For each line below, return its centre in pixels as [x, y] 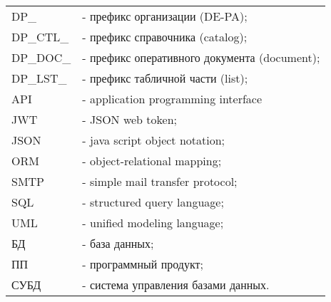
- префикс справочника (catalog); [165, 37]
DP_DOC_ [41, 57]
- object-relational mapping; [152, 161]
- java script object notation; [154, 140]
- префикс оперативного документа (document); [201, 57]
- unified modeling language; [153, 223]
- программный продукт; [143, 264]
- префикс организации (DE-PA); [165, 16]
